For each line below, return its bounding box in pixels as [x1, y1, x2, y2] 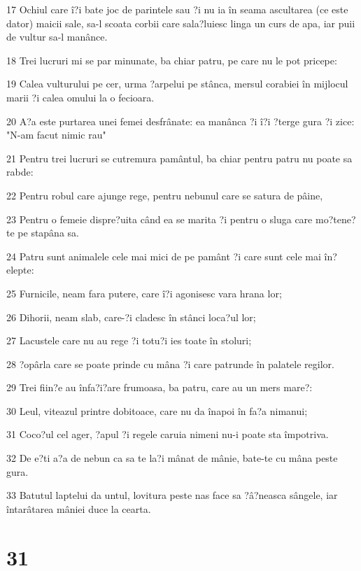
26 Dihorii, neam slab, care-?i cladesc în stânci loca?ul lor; [6, 309, 256, 324]
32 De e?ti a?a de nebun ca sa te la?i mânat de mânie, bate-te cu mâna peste [6, 451, 338, 465]
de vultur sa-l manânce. [6, 29, 108, 44]
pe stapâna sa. [17, 225, 79, 240]
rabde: [6, 164, 34, 179]
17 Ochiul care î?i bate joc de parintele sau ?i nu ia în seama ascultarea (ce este [6, 2, 348, 16]
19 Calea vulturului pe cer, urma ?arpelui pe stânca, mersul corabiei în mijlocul [6, 76, 348, 91]
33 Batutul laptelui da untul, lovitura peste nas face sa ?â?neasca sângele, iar [6, 488, 338, 502]
